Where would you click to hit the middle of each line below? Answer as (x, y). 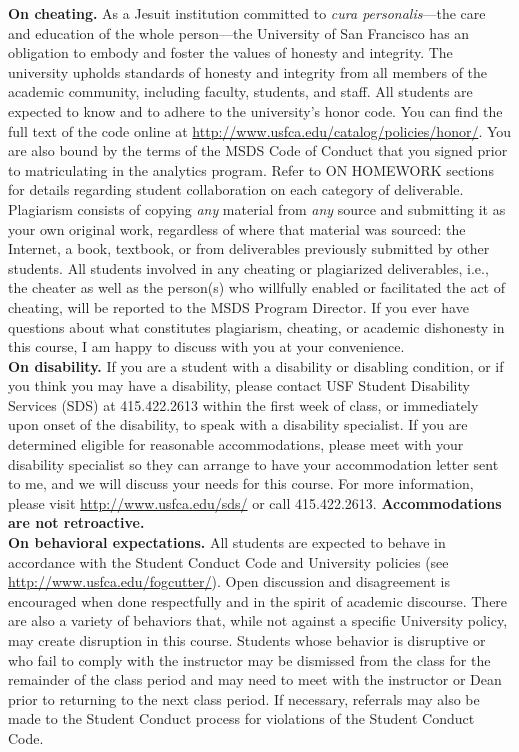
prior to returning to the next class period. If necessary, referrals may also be (244, 698)
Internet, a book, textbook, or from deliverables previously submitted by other (249, 248)
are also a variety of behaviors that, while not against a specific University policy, (258, 620)
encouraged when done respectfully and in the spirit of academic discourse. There (258, 600)
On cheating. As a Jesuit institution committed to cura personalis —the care (247, 13)
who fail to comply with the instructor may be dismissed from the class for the (249, 659)
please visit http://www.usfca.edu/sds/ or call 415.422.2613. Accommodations (255, 502)
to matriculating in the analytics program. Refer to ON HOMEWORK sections (251, 169)
